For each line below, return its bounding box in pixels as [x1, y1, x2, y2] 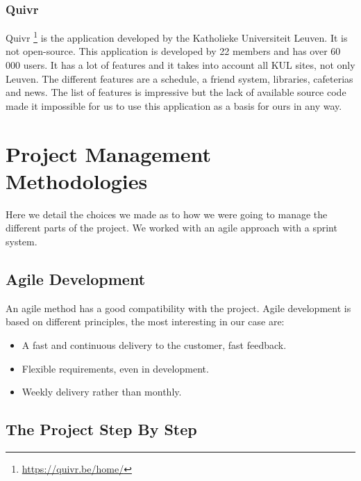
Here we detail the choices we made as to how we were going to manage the [6, 206, 328, 221]
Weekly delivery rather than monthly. [22, 384, 182, 399]
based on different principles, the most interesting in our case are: [6, 314, 285, 329]
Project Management [6, 139, 212, 168]
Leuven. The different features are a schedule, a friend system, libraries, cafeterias [6, 71, 353, 85]
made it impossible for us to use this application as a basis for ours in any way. [6, 98, 342, 113]
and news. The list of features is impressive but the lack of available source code [6, 85, 346, 99]
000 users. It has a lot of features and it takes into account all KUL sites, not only [6, 58, 355, 72]
